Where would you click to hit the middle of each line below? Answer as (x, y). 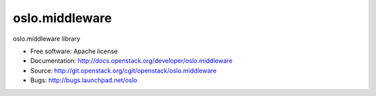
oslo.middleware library (46, 39)
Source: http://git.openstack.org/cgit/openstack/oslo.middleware (124, 70)
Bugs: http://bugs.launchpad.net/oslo (84, 80)
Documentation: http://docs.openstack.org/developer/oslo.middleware (131, 61)
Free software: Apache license (74, 51)
